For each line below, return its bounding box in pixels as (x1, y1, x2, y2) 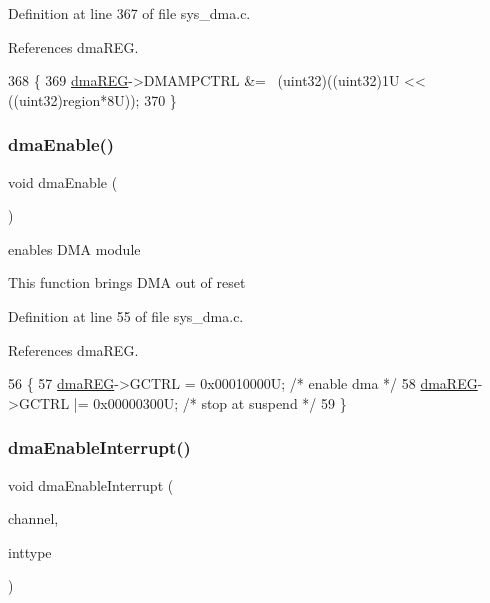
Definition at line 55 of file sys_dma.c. (8, 305, 244, 326)
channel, (8, 508, 59, 529)
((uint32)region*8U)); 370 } (8, 89, 177, 110)
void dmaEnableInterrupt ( (8, 474, 174, 495)
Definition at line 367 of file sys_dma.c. (8, 3, 251, 23)
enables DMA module (8, 238, 141, 259)
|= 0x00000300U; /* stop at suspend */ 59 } (73, 392, 347, 413)
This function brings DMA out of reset (8, 272, 246, 293)
